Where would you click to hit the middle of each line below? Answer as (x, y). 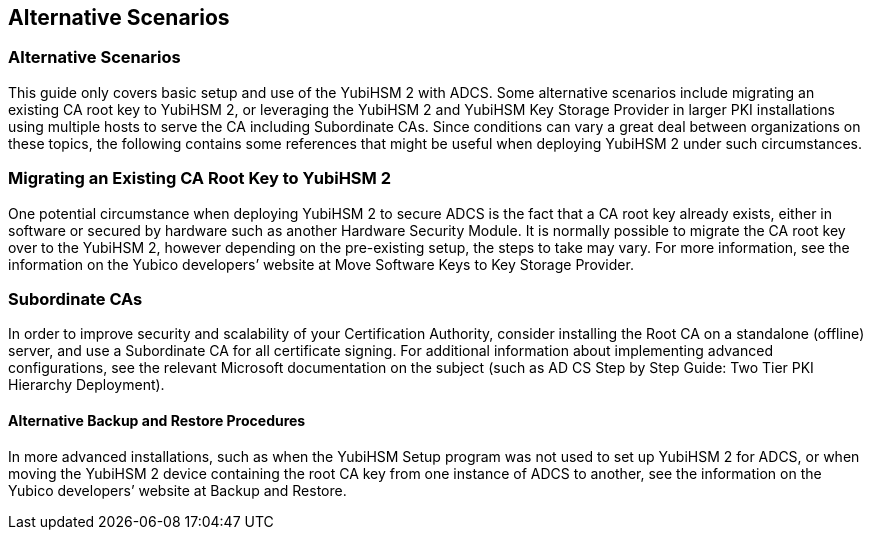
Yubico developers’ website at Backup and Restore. (177, 490)
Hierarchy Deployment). (86, 385)
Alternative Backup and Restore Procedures (157, 420)
